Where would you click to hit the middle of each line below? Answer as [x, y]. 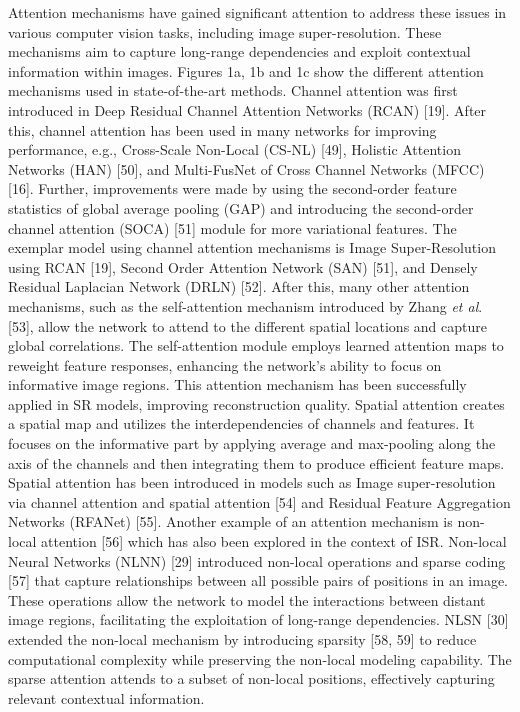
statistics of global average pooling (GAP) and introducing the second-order [241, 207]
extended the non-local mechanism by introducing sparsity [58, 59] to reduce [242, 639]
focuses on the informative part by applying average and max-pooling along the [252, 443]
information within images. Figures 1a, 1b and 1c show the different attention [246, 70]
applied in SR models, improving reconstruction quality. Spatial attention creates [256, 403]
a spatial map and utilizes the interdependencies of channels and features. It [241, 423]
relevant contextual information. [106, 697]
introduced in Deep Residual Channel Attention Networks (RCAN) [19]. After [247, 109]
